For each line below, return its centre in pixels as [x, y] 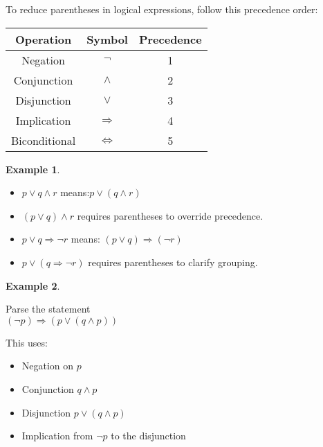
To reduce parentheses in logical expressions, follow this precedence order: [162, 9]
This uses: [27, 342]
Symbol [107, 39]
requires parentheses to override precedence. [170, 215]
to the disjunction [148, 436]
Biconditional [44, 140]
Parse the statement [48, 309]
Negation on [48, 366]
